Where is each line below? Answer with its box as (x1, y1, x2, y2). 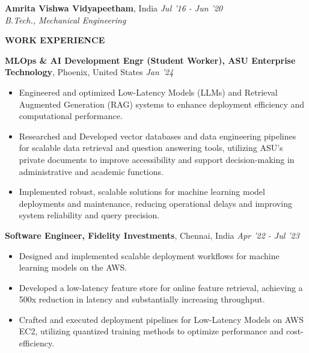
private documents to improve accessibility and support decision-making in (19, 153, 295, 165)
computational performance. (19, 109, 123, 122)
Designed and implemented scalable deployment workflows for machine (19, 249, 280, 262)
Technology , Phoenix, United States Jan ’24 (5, 66, 174, 78)
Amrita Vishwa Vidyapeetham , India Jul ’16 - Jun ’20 (5, 2, 223, 14)
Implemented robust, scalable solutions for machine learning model (19, 185, 265, 198)
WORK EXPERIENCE (5, 34, 105, 46)
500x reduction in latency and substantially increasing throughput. (19, 293, 265, 305)
